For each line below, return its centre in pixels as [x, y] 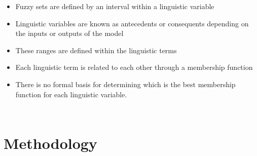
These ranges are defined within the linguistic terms [96, 50]
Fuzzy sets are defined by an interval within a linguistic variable [115, 6]
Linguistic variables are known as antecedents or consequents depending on [132, 23]
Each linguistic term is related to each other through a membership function [134, 67]
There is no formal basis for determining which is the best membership [125, 84]
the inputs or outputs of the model [69, 33]
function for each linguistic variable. [71, 94]
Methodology [50, 143]
